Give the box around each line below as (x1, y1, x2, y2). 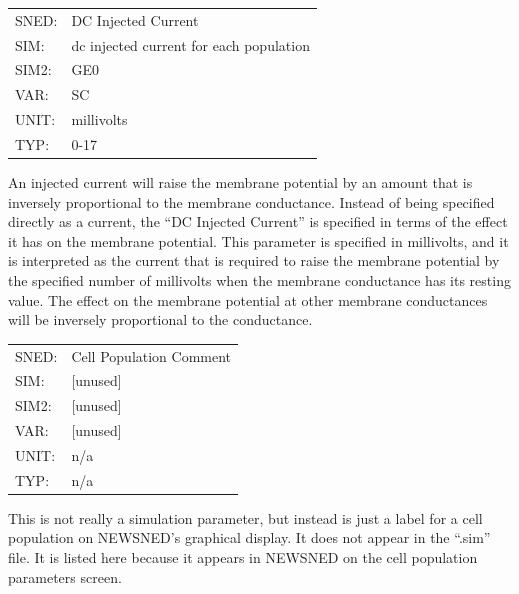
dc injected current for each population (71, 34, 310, 55)
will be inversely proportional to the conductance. (8, 309, 313, 330)
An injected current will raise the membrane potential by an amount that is (8, 172, 473, 193)
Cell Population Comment (71, 345, 232, 366)
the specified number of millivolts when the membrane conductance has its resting (8, 270, 511, 291)
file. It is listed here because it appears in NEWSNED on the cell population (8, 547, 478, 568)
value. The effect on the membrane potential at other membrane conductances (8, 289, 488, 310)
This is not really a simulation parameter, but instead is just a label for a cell (8, 507, 483, 528)
